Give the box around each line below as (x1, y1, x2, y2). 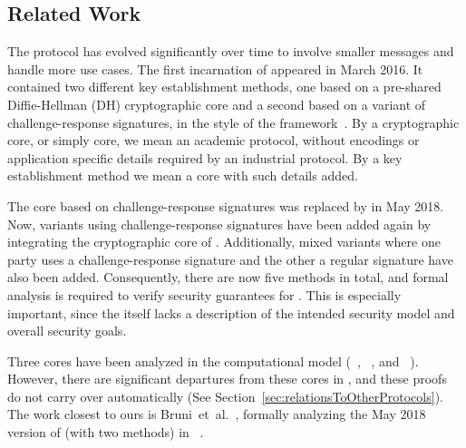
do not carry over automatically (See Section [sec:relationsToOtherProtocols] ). (7, 386, 443, 405)
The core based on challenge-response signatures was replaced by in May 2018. (7, 196, 444, 215)
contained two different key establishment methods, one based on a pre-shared (7, 77, 442, 96)
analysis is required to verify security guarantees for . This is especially (7, 285, 402, 304)
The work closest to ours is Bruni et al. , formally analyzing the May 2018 (7, 404, 426, 424)
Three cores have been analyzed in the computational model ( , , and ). (7, 351, 419, 370)
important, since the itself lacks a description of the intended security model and (7, 303, 455, 322)
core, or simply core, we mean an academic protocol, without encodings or (7, 131, 420, 150)
